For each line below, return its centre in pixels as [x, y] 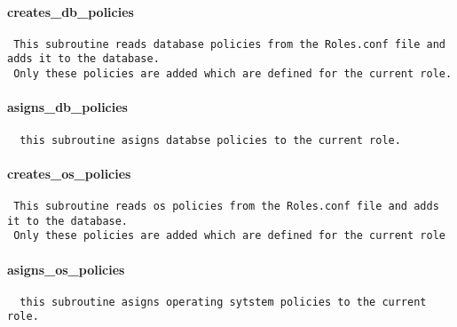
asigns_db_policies [67, 107]
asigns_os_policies [66, 269]
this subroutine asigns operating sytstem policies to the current [223, 302]
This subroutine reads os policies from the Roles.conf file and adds [226, 207]
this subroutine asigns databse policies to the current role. [210, 140]
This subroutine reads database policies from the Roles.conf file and [229, 44]
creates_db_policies [71, 11]
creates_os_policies [69, 173]
